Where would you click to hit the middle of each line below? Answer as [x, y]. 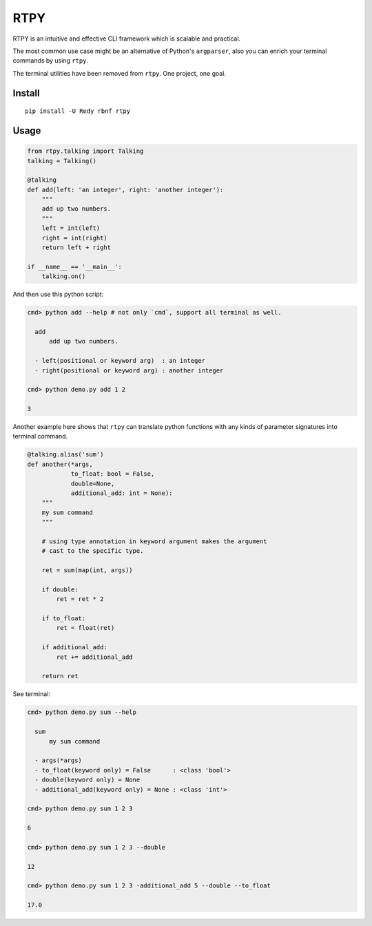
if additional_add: [75, 648]
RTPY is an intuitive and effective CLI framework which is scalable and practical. [127, 39]
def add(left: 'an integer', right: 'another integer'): [125, 190]
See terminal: [32, 694]
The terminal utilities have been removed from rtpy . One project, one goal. [120, 73]
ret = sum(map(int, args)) [87, 570]
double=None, [93, 483]
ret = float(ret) [85, 628]
